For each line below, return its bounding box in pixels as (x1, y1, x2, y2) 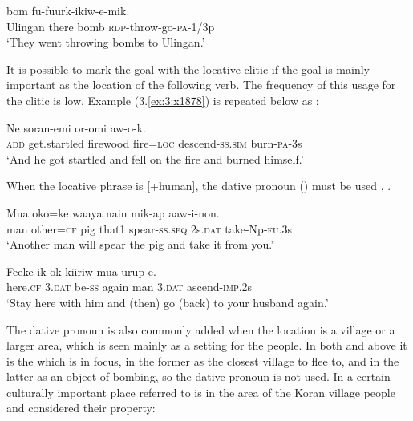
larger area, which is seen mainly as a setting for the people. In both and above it (6, 337, 407, 354)
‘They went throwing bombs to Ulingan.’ (6, 34, 205, 51)
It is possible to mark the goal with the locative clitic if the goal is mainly (6, 60, 370, 77)
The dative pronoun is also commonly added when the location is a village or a (6, 321, 395, 338)
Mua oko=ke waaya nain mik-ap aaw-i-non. (6, 204, 220, 221)
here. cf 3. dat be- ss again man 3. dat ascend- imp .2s (6, 278, 253, 295)
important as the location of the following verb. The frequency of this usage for (6, 76, 396, 93)
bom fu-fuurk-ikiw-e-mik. (6, 2, 130, 18)
